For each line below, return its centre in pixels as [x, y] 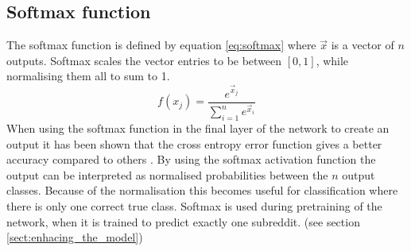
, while [332, 60]
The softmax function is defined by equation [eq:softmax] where [161, 45]
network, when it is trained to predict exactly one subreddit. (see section [183, 221]
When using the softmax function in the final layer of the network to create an [198, 128]
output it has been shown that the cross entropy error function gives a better [194, 143]
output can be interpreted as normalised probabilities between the [167, 174]
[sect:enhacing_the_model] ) [75, 237]
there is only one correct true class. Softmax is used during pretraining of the [194, 206]
